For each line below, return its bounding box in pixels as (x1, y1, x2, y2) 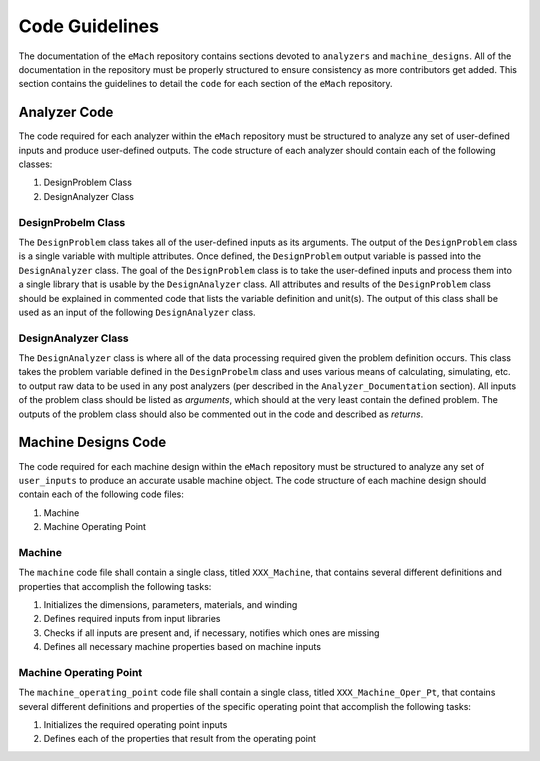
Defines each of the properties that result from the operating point (43, 733, 317, 745)
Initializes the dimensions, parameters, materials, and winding (43, 598, 298, 610)
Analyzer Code (18, 104, 114, 121)
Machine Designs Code (18, 434, 167, 451)
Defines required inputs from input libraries (43, 613, 221, 625)
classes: (18, 158, 53, 170)
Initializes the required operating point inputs (43, 719, 228, 731)
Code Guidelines (18, 15, 160, 37)
